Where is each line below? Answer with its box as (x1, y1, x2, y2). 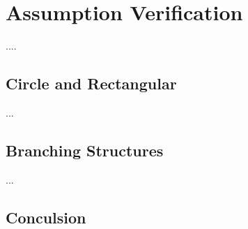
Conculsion (6, 206, 86, 228)
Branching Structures (6, 139, 164, 161)
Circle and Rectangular (6, 73, 177, 94)
